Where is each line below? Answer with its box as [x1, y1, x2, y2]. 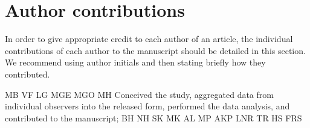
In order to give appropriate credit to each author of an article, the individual [5, 32, 293, 45]
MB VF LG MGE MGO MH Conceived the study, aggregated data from [5, 88, 274, 100]
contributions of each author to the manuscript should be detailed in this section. [5, 44, 306, 56]
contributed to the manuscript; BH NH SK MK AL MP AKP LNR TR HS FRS [5, 111, 302, 124]
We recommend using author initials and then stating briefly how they [5, 56, 266, 69]
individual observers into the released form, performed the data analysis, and [5, 100, 290, 112]
